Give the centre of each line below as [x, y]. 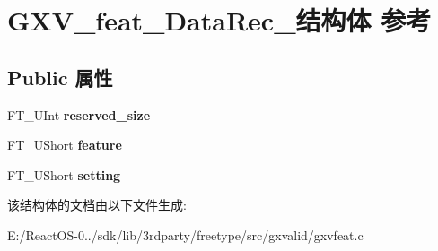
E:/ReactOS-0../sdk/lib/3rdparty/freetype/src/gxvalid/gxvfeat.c [185, 234]
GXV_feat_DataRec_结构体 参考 [219, 20]
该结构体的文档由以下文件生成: [97, 205]
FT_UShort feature [65, 145]
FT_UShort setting [64, 174]
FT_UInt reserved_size [79, 114]
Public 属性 [60, 77]
